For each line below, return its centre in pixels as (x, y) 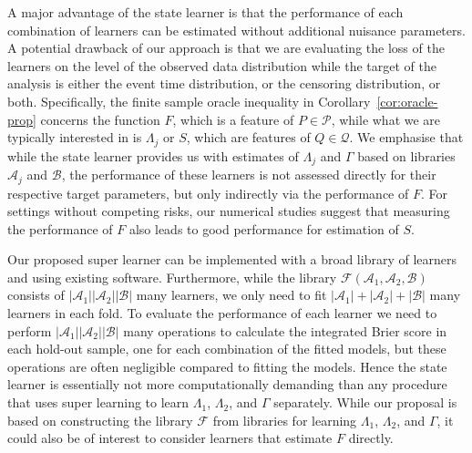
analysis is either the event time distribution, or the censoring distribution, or (224, 83)
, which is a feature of (233, 119)
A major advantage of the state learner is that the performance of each (205, 12)
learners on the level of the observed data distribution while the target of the (222, 65)
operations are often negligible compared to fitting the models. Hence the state (227, 366)
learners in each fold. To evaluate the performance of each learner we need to (222, 313)
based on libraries (406, 155)
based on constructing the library (100, 420)
